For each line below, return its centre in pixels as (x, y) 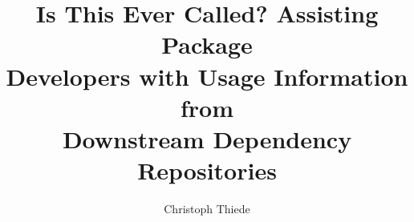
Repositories (207, 170)
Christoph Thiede (207, 209)
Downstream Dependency (207, 138)
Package (207, 44)
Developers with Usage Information (207, 76)
